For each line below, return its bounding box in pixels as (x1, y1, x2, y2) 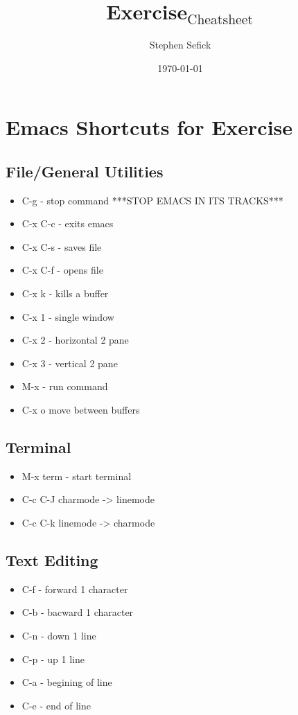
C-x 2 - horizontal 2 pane (21, 333, 129, 347)
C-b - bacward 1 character (21, 605, 134, 619)
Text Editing (6, 549, 98, 571)
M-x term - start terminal (21, 468, 132, 483)
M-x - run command (21, 379, 108, 394)
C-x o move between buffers (21, 403, 140, 417)
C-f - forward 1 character (21, 581, 128, 596)
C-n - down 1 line (21, 628, 96, 643)
